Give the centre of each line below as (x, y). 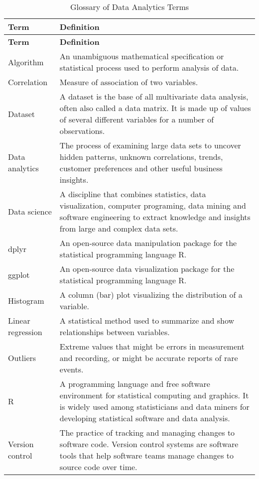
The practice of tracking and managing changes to (147, 432)
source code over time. (98, 467)
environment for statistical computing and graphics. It (154, 395)
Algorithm (26, 62)
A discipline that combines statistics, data (133, 194)
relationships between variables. (115, 332)
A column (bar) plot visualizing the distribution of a (151, 295)
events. (71, 369)
